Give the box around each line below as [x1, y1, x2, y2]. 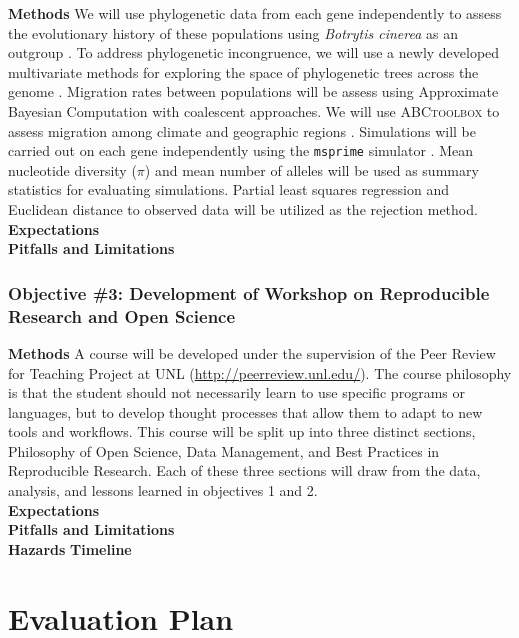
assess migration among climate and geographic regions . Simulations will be [8, 120, 477, 141]
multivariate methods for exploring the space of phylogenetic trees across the [8, 61, 479, 82]
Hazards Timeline [8, 538, 132, 559]
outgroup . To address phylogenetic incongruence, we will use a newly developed [8, 42, 500, 63]
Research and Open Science [8, 303, 236, 328]
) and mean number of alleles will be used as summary [144, 159, 479, 180]
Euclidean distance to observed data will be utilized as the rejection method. [8, 199, 478, 219]
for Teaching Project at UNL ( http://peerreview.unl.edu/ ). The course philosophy [8, 362, 512, 383]
